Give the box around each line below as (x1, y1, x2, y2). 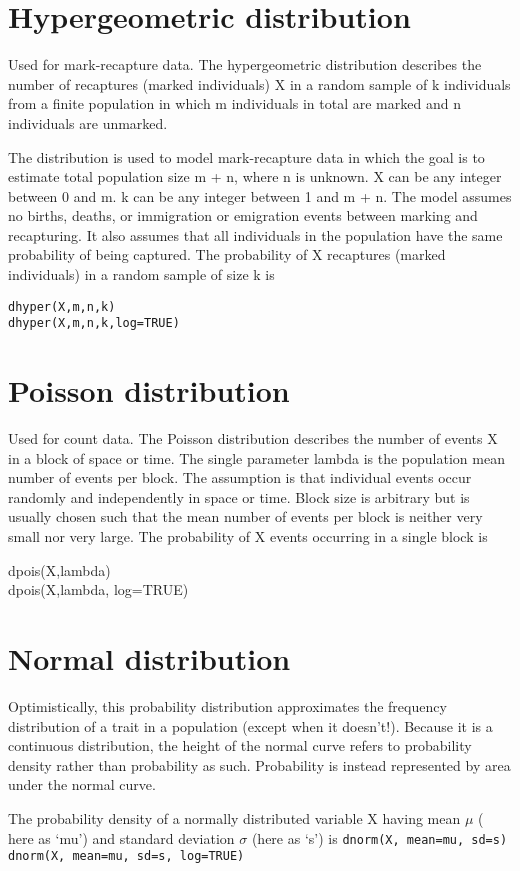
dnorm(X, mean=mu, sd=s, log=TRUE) (8, 849, 245, 864)
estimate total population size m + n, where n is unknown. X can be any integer (8, 166, 502, 187)
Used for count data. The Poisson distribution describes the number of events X (8, 428, 498, 449)
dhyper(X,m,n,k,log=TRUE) (8, 316, 180, 331)
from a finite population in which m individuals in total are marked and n (8, 93, 461, 114)
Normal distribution (8, 638, 291, 679)
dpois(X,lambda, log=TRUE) (8, 579, 189, 600)
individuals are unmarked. (8, 112, 168, 133)
